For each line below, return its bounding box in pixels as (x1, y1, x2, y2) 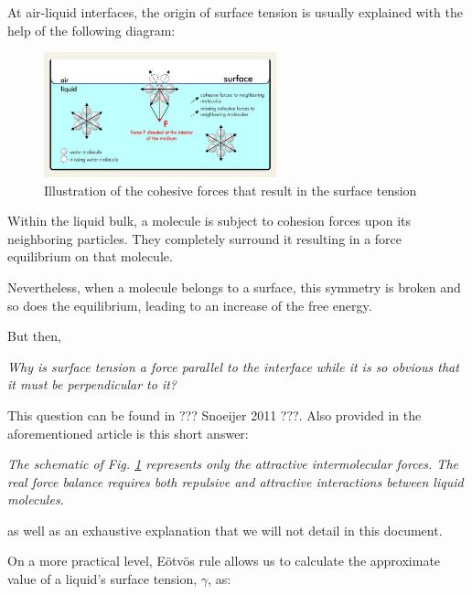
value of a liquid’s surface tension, (7, 569, 198, 589)
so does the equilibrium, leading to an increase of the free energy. (7, 295, 372, 314)
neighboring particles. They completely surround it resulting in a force (7, 228, 402, 248)
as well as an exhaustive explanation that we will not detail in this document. (7, 520, 443, 539)
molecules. (7, 490, 64, 509)
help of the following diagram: (7, 20, 176, 39)
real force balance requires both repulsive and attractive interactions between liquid (7, 472, 464, 491)
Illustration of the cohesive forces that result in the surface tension (44, 180, 417, 199)
